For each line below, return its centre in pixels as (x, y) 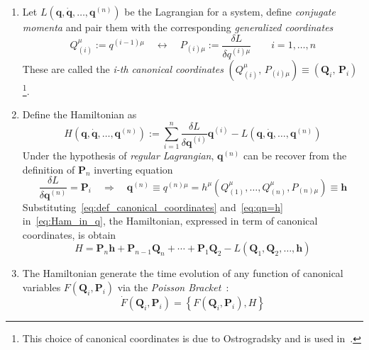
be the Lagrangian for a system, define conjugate (230, 11)
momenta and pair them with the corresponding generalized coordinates (178, 27)
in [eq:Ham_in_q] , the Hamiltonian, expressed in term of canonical (170, 221)
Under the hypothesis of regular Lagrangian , (118, 155)
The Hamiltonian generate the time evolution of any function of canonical (183, 273)
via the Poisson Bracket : (173, 287)
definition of (49, 169)
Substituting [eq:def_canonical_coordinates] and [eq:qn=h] (153, 207)
